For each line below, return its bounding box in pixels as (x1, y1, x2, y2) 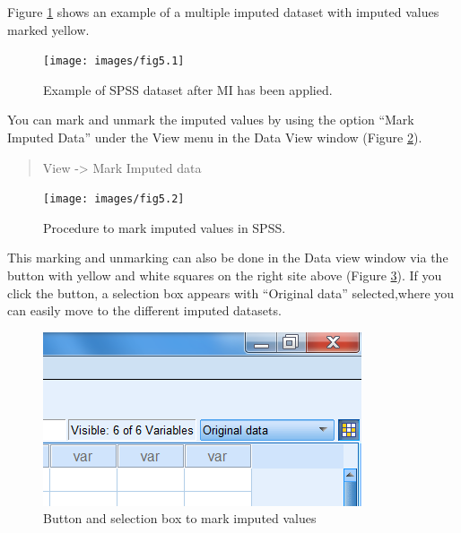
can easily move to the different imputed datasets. (7, 301, 282, 320)
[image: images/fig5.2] (43, 193, 185, 206)
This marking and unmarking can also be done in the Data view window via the (7, 248, 448, 267)
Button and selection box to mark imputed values (43, 509, 317, 528)
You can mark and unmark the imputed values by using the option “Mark (7, 110, 414, 129)
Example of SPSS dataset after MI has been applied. (43, 80, 333, 99)
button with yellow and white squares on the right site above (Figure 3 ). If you (7, 266, 442, 285)
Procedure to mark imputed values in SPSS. (43, 218, 286, 236)
